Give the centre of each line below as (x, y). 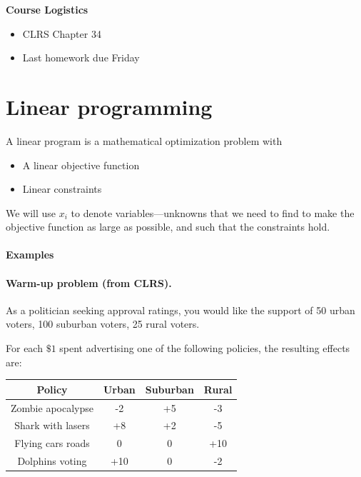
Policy (52, 389)
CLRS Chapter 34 (62, 33)
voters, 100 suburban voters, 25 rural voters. (103, 324)
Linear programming (109, 106)
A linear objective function (81, 165)
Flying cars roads (52, 443)
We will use (31, 212)
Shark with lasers (52, 425)
